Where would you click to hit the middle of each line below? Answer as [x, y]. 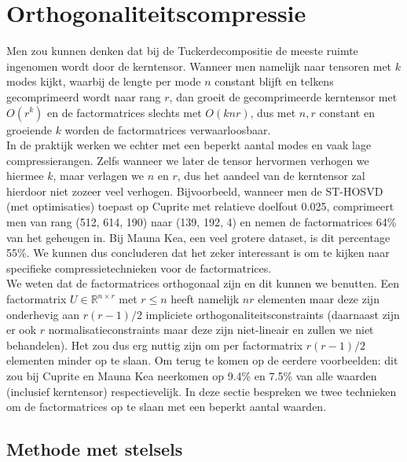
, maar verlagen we [98, 176]
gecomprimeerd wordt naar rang [84, 96]
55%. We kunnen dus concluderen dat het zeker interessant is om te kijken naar [198, 253]
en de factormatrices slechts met [125, 112]
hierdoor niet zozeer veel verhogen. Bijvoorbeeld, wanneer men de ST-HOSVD [195, 191]
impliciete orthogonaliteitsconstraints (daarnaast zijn [273, 314]
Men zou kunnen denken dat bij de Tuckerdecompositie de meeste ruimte [182, 51]
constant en [347, 112]
